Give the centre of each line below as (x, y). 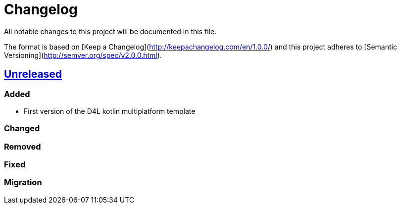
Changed (22, 129)
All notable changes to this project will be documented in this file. (110, 31)
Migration (23, 182)
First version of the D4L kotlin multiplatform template (110, 111)
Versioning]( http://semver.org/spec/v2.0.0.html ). (83, 55)
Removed (23, 146)
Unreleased (33, 74)
